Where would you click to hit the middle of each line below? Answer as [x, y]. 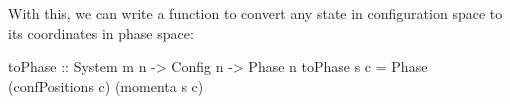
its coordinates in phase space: [101, 32]
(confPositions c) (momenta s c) [106, 85]
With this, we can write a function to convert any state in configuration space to [255, 13]
